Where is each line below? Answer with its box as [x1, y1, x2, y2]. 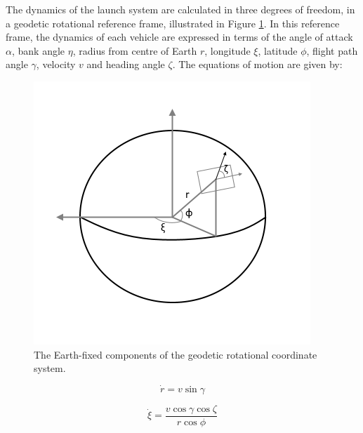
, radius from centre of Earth [72, 43, 197, 58]
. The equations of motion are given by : [172, 57, 343, 72]
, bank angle [11, 43, 65, 58]
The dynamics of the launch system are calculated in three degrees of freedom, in [6, 2, 355, 16]
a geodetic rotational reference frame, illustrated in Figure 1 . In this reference [6, 15, 340, 30]
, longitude [204, 43, 251, 58]
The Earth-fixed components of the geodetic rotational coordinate [34, 347, 317, 361]
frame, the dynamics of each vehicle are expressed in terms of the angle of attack [6, 29, 353, 44]
